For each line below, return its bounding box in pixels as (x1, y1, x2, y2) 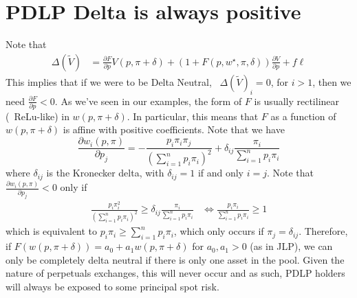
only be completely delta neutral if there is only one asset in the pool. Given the (6, 252, 345, 266)
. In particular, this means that (127, 108, 259, 123)
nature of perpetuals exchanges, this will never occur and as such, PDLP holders (6, 266, 345, 280)
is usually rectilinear (254, 93, 340, 108)
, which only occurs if (173, 224, 264, 238)
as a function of (270, 108, 336, 123)
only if (60, 180, 87, 194)
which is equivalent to (6, 224, 98, 238)
